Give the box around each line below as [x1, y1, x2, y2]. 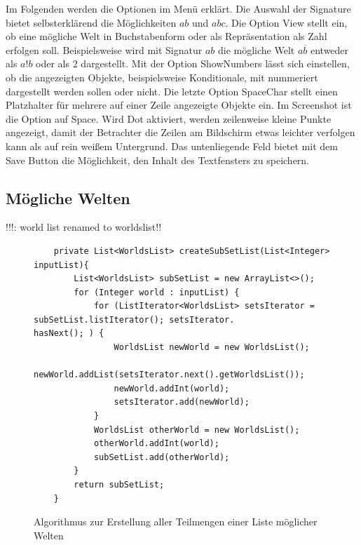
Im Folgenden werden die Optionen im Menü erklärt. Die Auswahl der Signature [6, 1, 351, 15]
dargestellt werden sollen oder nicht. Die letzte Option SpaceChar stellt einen [6, 83, 338, 98]
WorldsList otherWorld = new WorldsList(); [93, 424, 300, 435]
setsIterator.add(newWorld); [114, 397, 250, 408]
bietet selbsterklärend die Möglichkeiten [6, 15, 177, 29]
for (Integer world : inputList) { [74, 287, 240, 297]
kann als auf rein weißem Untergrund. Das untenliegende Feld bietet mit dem [6, 138, 338, 153]
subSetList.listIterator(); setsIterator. [34, 314, 235, 325]
